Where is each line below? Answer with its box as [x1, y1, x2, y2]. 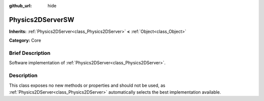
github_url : [9, 3, 32, 8]
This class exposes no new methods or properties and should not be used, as [9, 82, 166, 88]
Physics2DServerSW [9, 15, 74, 24]
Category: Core [9, 37, 42, 44]
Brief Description [9, 50, 51, 56]
